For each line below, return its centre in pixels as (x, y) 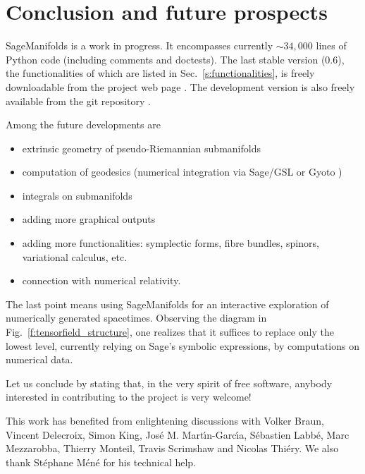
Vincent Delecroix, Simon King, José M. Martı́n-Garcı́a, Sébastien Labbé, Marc (178, 434)
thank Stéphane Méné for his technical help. (101, 462)
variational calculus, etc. (75, 256)
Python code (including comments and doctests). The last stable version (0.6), (175, 59)
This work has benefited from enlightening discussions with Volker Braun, (165, 420)
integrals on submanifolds (77, 195)
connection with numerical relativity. (101, 280)
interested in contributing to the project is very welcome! (129, 397)
